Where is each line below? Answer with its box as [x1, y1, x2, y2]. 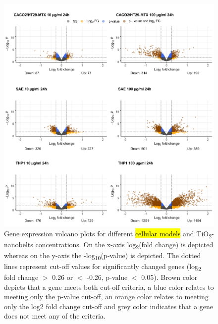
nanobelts [4, 239, 33, 249]
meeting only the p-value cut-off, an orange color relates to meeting [4, 291, 209, 302]
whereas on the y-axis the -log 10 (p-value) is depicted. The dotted [4, 250, 201, 262]
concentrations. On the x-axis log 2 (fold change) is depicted [35, 239, 214, 251]
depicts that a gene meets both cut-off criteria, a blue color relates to [4, 281, 214, 292]
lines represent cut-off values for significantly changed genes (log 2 [4, 261, 201, 272]
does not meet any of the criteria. [4, 311, 106, 321]
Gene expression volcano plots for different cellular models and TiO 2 [4, 228, 212, 240]
